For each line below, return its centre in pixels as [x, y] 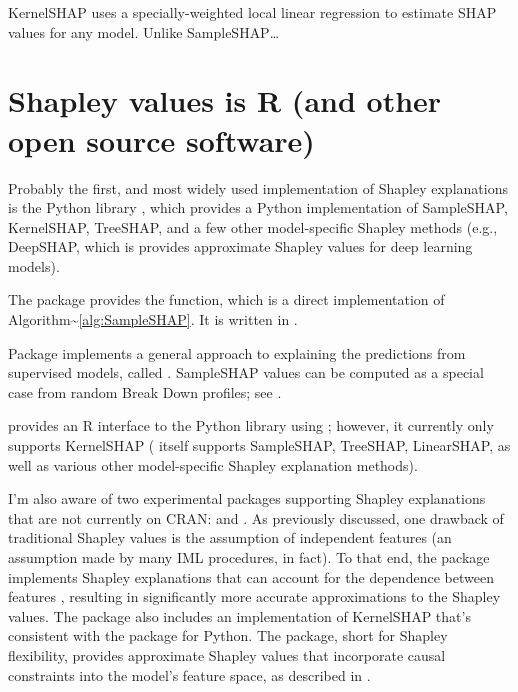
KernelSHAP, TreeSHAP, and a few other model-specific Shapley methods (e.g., [253, 226]
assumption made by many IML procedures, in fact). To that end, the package [249, 557]
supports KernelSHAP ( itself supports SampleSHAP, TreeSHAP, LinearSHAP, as [259, 445]
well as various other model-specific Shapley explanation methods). [213, 464]
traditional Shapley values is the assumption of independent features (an [230, 537]
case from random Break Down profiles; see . [145, 391]
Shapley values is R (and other [225, 100]
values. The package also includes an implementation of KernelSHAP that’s [239, 615]
